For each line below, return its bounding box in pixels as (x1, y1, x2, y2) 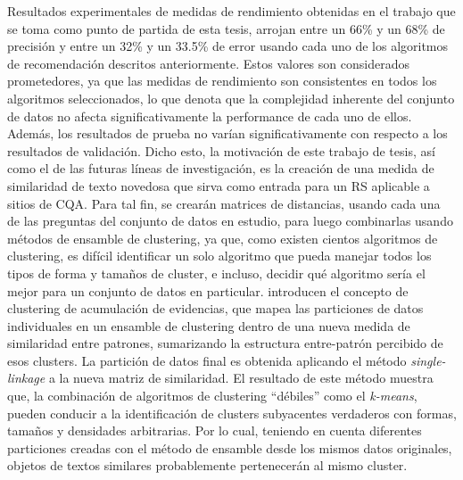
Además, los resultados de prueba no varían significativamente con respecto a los (7, 124, 448, 143)
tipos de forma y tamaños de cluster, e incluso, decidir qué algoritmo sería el (7, 263, 426, 282)
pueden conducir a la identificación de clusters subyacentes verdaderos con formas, (7, 403, 457, 422)
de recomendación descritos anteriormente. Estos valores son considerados (7, 54, 409, 72)
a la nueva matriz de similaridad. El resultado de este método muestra (48, 368, 434, 387)
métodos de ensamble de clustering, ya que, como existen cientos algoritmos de (7, 228, 438, 247)
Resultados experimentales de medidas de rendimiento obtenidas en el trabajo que (7, 2, 456, 20)
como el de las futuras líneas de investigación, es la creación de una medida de (7, 159, 434, 178)
